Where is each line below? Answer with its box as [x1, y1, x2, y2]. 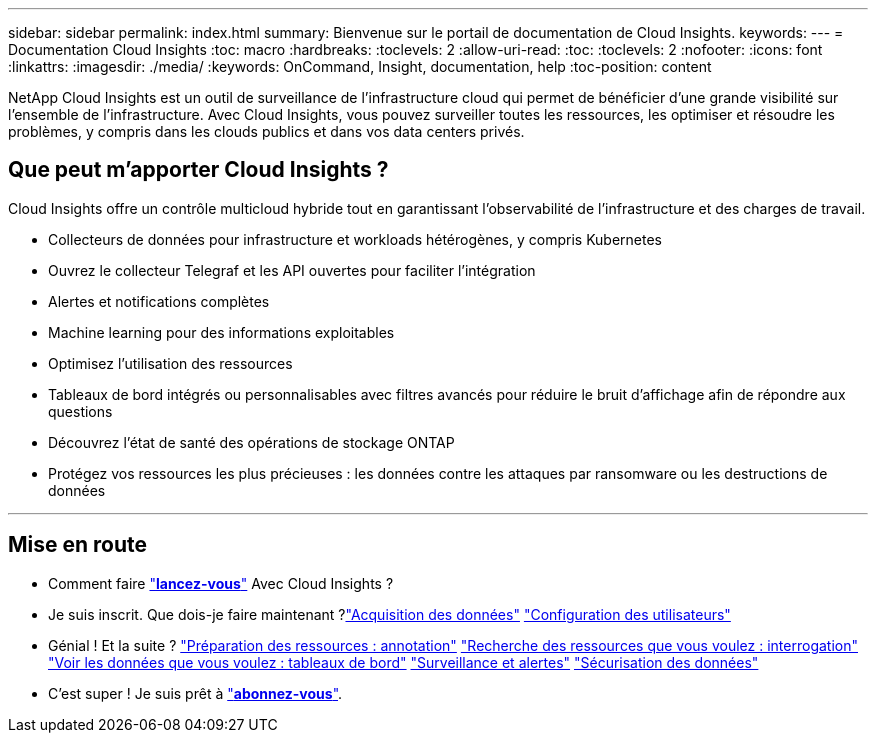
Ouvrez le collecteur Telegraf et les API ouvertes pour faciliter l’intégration [48, 261, 536, 279]
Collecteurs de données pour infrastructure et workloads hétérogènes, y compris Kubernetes [48, 230, 662, 248]
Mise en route [8, 532, 148, 558]
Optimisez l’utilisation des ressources [48, 354, 293, 372]
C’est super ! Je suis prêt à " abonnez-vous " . [48, 684, 343, 702]
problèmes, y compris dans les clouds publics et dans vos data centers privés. [8, 123, 525, 140]
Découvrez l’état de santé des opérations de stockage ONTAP [48, 433, 455, 451]
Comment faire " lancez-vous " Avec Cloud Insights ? [48, 574, 394, 592]
